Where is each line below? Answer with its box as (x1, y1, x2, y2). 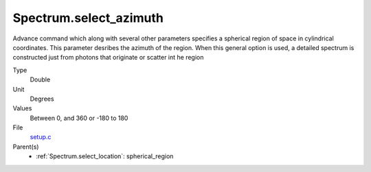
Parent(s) (12, 143, 39, 151)
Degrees (30, 95, 54, 103)
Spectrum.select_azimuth (12, 10, 164, 25)
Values (12, 104, 32, 112)
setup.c (30, 133, 52, 141)
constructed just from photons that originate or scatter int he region (12, 53, 204, 62)
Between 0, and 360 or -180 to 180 (30, 114, 128, 122)
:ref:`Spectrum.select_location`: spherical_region (36, 152, 174, 160)
